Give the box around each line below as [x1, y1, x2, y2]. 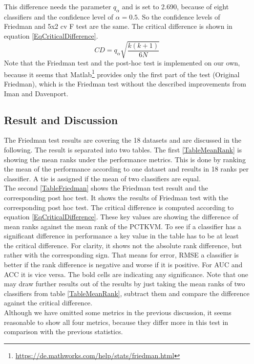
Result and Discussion [4, 112, 118, 127]
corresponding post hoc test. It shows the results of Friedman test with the [4, 192, 229, 202]
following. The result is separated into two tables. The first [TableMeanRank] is [4, 144, 242, 154]
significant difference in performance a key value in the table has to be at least [4, 231, 239, 241]
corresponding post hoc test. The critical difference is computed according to [4, 202, 234, 212]
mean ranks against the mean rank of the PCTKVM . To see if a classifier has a [4, 221, 241, 231]
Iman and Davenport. [4, 88, 68, 98]
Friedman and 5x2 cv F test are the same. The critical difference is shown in [4, 21, 233, 31]
